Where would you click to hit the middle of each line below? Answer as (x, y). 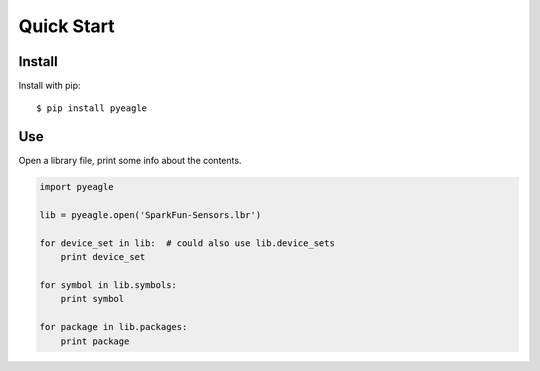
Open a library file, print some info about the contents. (130, 161)
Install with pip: (49, 86)
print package (95, 341)
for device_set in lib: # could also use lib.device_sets (187, 243)
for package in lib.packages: (113, 327)
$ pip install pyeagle (92, 108)
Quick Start (66, 26)
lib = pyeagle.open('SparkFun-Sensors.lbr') (150, 215)
